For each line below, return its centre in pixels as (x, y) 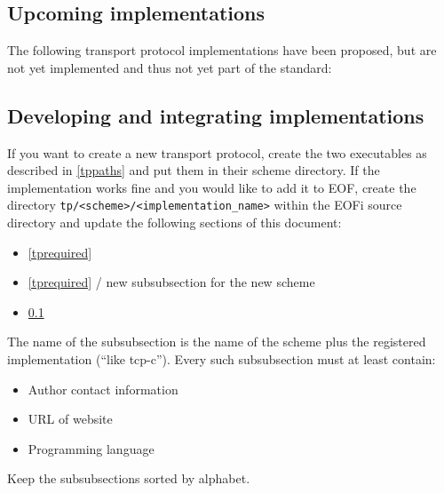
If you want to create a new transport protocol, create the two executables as (217, 152)
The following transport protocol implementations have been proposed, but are (222, 50)
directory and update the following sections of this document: (174, 223)
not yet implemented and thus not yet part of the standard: (170, 67)
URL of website (70, 419)
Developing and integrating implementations (216, 115)
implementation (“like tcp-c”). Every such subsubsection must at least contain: (222, 359)
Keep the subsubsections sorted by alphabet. (129, 478)
